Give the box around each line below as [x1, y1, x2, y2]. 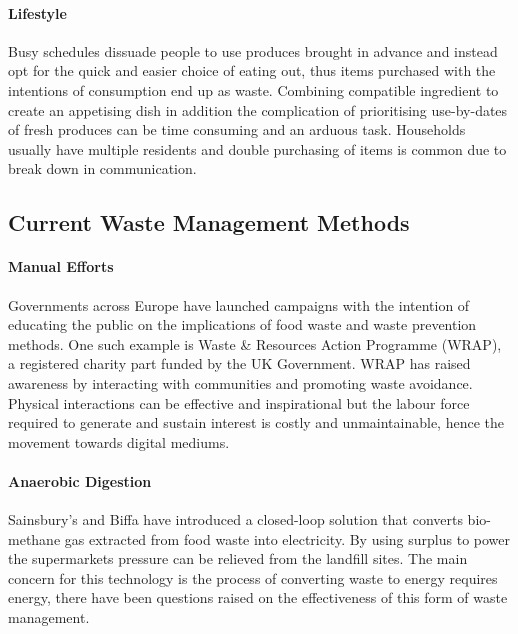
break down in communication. [8, 158, 197, 179]
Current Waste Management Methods [8, 207, 410, 238]
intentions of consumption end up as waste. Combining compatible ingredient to [8, 79, 499, 100]
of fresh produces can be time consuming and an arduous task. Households [8, 119, 466, 140]
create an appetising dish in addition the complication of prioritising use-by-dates [8, 99, 508, 120]
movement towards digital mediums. [8, 431, 230, 452]
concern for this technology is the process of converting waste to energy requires [8, 567, 498, 588]
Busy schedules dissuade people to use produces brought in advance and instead [8, 40, 498, 61]
